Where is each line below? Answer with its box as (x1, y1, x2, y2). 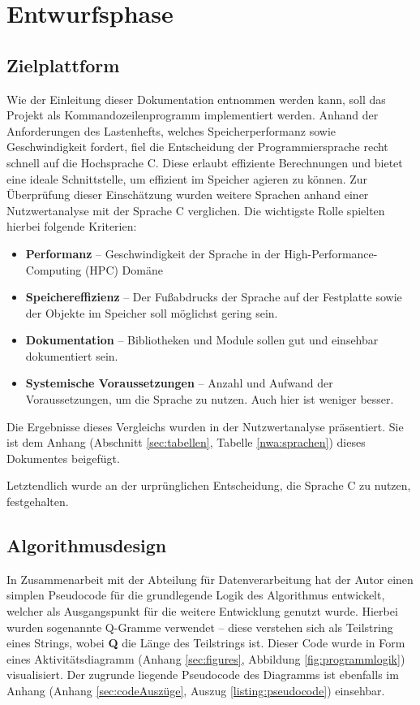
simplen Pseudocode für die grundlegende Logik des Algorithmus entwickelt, (6, 586, 385, 603)
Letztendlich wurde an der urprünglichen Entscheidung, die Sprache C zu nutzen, (6, 477, 411, 494)
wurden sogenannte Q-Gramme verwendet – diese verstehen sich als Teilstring (6, 618, 393, 635)
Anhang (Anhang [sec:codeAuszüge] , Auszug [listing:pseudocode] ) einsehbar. (6, 682, 385, 699)
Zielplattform (6, 52, 120, 77)
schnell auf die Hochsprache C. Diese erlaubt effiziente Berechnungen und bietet (6, 154, 403, 171)
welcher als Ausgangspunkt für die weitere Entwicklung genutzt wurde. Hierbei (6, 603, 398, 620)
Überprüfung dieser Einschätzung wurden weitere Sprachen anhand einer (6, 186, 369, 203)
